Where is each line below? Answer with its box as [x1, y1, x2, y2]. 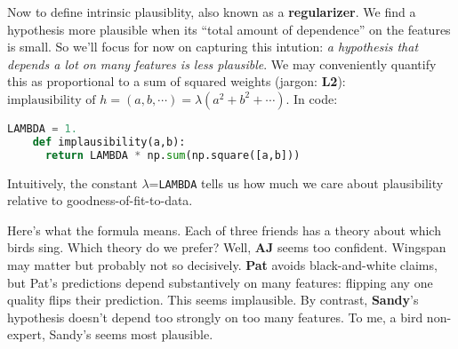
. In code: [285, 89, 338, 107]
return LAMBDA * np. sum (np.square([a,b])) [44, 148, 301, 162]
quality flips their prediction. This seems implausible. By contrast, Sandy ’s [7, 290, 419, 309]
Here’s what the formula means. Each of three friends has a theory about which [7, 220, 441, 239]
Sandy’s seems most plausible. [49, 325, 213, 344]
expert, [7, 325, 45, 344]
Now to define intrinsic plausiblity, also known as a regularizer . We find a [7, 3, 416, 20]
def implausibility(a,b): [32, 135, 186, 148]
